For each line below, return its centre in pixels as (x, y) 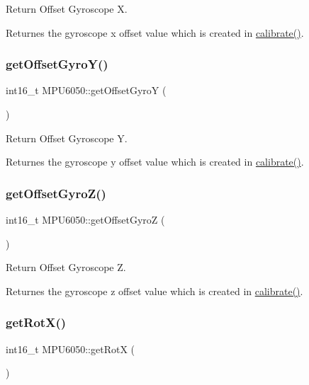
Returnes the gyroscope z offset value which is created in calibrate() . (154, 291)
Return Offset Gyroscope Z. (66, 267)
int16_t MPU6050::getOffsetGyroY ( (86, 90)
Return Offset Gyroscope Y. (67, 138)
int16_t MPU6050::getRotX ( (71, 349)
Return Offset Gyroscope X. (67, 8)
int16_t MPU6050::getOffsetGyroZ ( (85, 219)
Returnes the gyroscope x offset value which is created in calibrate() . (155, 32)
